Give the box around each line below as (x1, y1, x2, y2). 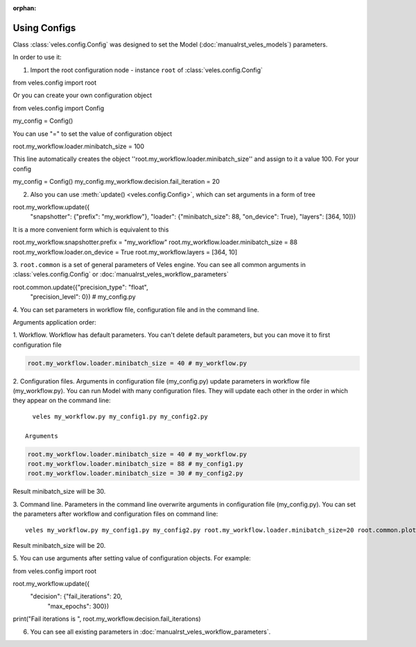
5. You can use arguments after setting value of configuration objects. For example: (12, 554, 251, 562)
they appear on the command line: (12, 396, 111, 405)
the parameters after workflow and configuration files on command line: (12, 510, 218, 518)
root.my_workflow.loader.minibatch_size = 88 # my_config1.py (27, 460, 243, 467)
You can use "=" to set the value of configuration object (12, 129, 173, 138)
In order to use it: (12, 53, 62, 62)
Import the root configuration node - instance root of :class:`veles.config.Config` (30, 66, 263, 74)
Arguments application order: (12, 318, 96, 326)
